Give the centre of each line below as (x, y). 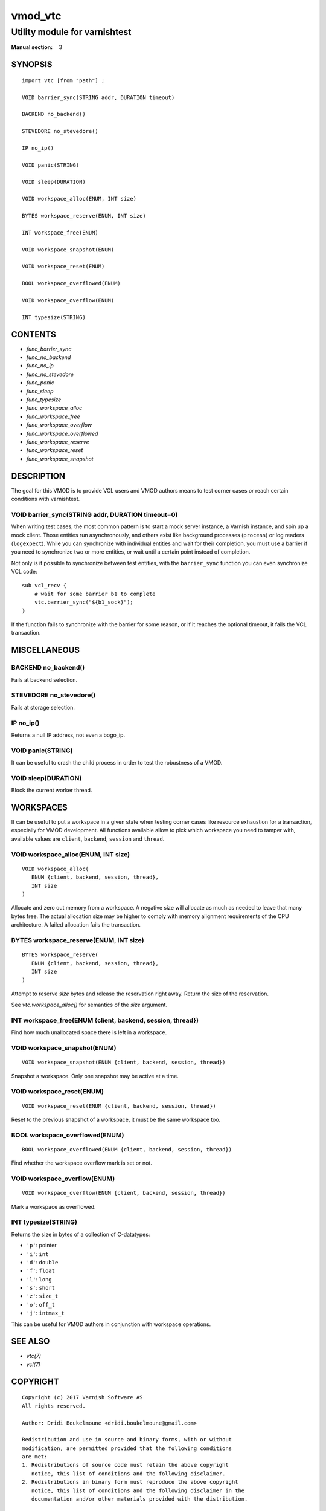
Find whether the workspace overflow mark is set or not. (81, 1163)
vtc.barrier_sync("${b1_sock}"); (84, 602)
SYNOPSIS (32, 64)
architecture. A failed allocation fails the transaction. (76, 925)
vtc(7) (34, 1356)
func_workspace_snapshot (60, 459)
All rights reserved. (54, 1406)
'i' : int (37, 1254)
